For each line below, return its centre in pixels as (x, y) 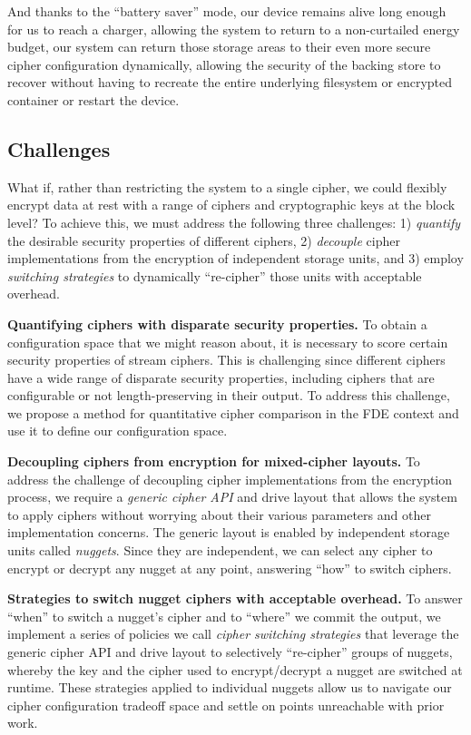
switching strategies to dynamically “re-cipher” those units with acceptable (215, 275)
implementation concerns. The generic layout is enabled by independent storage (229, 532)
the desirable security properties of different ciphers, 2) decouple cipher (204, 240)
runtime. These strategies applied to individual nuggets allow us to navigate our (230, 687)
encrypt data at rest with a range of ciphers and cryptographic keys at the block (231, 205)
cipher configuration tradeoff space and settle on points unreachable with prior (226, 705)
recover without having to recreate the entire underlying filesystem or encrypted (230, 82)
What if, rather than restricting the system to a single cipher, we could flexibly (227, 186)
